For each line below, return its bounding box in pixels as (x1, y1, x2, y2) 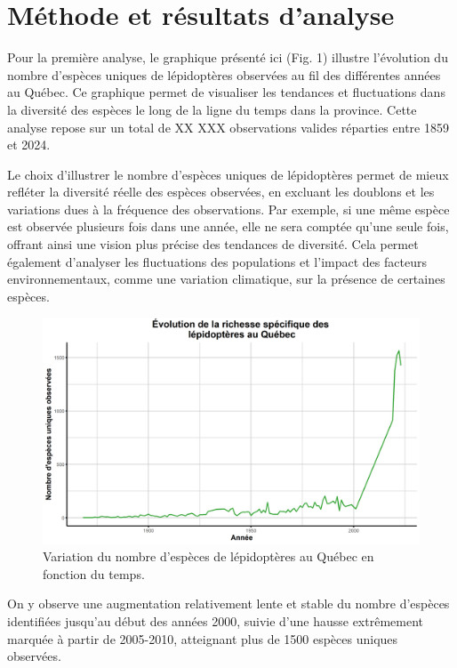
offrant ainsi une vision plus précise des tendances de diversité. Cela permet (7, 235, 419, 254)
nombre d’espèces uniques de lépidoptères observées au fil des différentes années (7, 65, 441, 84)
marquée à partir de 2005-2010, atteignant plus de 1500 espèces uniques (7, 629, 398, 648)
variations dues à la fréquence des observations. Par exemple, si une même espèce (7, 199, 450, 218)
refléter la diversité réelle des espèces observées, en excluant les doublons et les (7, 182, 435, 201)
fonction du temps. (43, 564, 145, 583)
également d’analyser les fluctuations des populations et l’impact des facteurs (7, 252, 427, 270)
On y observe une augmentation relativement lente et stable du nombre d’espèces (7, 594, 450, 613)
